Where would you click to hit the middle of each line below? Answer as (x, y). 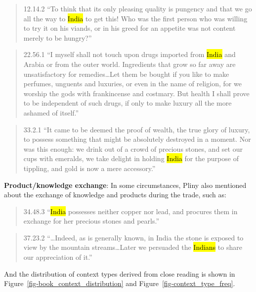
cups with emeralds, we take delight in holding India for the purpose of (131, 158)
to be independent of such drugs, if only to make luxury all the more (128, 103)
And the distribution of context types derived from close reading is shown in (120, 273)
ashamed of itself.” (51, 112)
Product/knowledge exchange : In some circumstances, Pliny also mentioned (125, 185)
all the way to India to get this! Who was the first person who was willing (135, 18)
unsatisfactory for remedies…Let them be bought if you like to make (126, 74)
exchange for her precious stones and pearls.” (91, 221)
